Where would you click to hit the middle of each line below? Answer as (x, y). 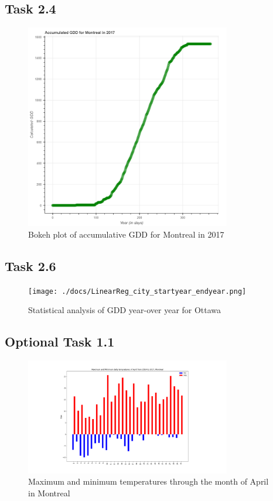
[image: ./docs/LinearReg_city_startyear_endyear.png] (137, 291)
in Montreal (49, 493)
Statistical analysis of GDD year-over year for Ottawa (125, 310)
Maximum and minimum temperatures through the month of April (149, 481)
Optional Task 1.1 (60, 342)
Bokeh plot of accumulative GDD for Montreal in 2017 (126, 234)
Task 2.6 (30, 265)
